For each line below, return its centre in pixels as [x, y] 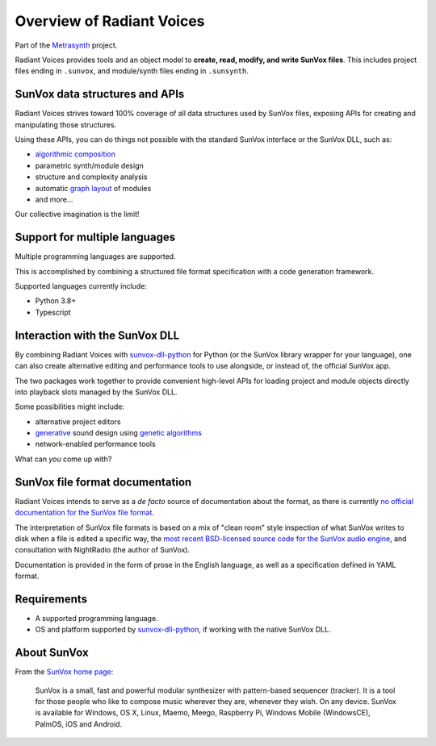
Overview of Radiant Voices [110, 21]
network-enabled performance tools [96, 444]
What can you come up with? [63, 459]
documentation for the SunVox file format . [85, 513]
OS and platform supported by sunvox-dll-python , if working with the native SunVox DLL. [183, 630]
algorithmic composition [75, 154]
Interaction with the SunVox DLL [97, 335]
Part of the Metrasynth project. [66, 45]
